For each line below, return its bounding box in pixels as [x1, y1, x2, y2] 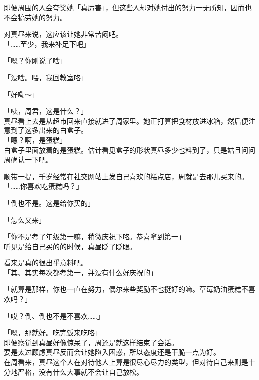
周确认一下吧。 [4, 154, 53, 165]
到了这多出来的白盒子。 [10, 125, 88, 135]
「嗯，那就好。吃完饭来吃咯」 [4, 327, 102, 338]
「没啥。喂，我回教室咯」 [4, 72, 88, 82]
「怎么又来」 [4, 214, 46, 225]
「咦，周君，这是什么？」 [4, 106, 88, 116]
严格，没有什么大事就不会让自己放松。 [17, 366, 143, 377]
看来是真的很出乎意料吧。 [4, 257, 88, 268]
